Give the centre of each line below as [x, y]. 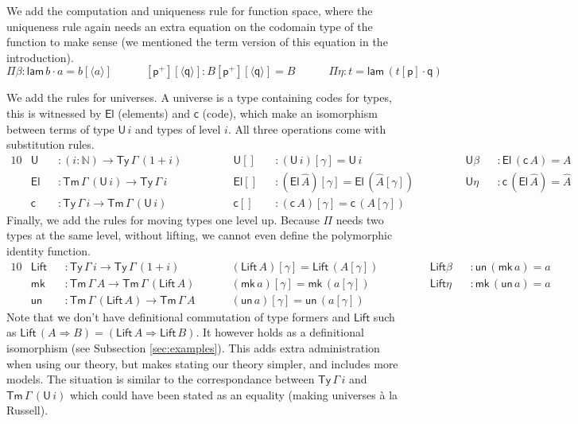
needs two [360, 219]
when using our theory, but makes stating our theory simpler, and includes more [202, 363]
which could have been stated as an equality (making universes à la [234, 394]
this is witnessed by [54, 113]
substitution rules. [50, 144]
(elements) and [154, 113]
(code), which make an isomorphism [290, 113]
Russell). [27, 410]
